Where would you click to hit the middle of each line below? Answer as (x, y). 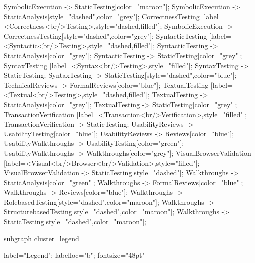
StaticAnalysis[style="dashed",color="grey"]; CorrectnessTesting (102, 16)
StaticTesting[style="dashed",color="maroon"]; (75, 221)
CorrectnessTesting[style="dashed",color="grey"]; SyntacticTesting (106, 36)
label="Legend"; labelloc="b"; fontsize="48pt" (74, 255)
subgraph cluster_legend (42, 238)
